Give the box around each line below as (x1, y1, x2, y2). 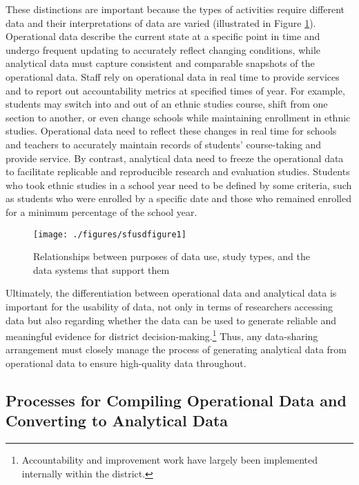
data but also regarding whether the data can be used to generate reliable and (6, 313, 337, 327)
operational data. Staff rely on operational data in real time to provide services (6, 69, 340, 83)
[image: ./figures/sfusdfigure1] (33, 229, 186, 239)
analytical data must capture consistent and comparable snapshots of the (6, 56, 315, 70)
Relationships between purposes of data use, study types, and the (33, 249, 310, 264)
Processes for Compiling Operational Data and (6, 389, 347, 410)
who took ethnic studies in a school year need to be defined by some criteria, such (6, 177, 352, 192)
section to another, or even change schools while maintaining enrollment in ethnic (6, 110, 351, 124)
